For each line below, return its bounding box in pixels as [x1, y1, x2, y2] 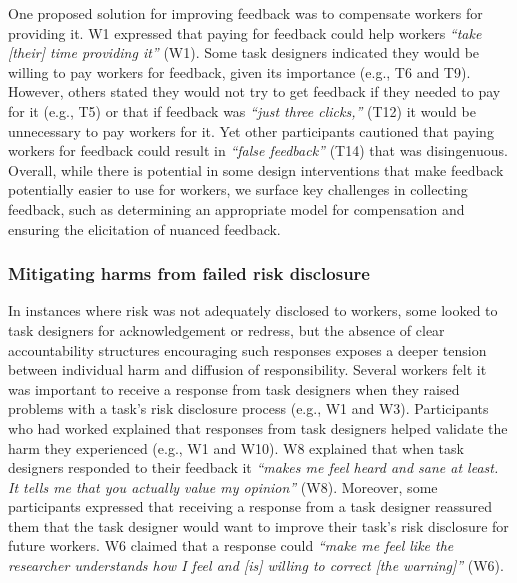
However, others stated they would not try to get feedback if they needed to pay [8, 81, 501, 102]
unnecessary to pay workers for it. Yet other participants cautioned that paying [8, 120, 494, 141]
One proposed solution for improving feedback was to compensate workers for [8, 3, 483, 23]
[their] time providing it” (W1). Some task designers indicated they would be [8, 42, 480, 63]
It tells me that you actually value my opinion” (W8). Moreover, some [8, 476, 438, 497]
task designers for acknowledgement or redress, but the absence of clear [8, 319, 445, 340]
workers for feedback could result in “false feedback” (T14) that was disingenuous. [8, 140, 508, 161]
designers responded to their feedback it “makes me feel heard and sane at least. [8, 457, 499, 478]
